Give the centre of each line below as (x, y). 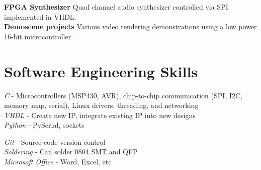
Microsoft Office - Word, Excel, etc (58, 162)
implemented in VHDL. (40, 16)
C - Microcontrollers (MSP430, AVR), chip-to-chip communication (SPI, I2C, (123, 95)
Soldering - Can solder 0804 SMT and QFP (71, 152)
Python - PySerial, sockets (44, 125)
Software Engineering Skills (101, 71)
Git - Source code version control (55, 141)
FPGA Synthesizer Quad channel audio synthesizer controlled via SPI (116, 7)
